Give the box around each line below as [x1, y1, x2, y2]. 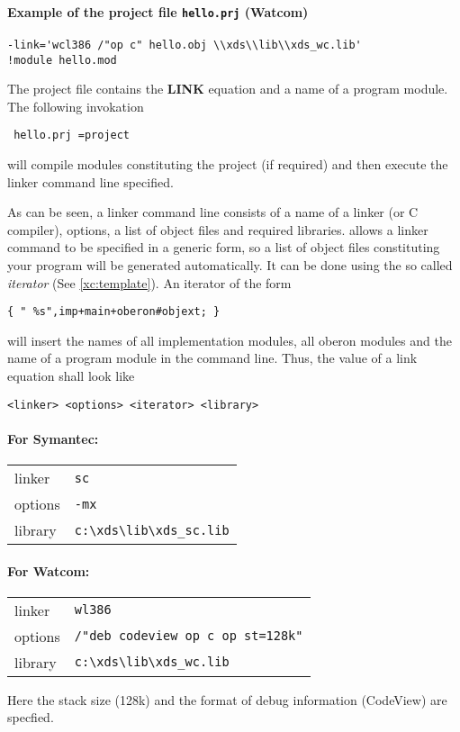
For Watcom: [7, 561, 90, 580]
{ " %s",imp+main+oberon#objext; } [7, 305, 221, 319]
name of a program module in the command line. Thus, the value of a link [7, 348, 418, 367]
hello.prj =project [14, 129, 131, 142]
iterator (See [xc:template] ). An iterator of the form [7, 273, 292, 292]
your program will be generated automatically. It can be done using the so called [7, 255, 453, 274]
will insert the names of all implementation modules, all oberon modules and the [7, 330, 452, 349]
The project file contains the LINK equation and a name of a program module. [7, 79, 448, 98]
